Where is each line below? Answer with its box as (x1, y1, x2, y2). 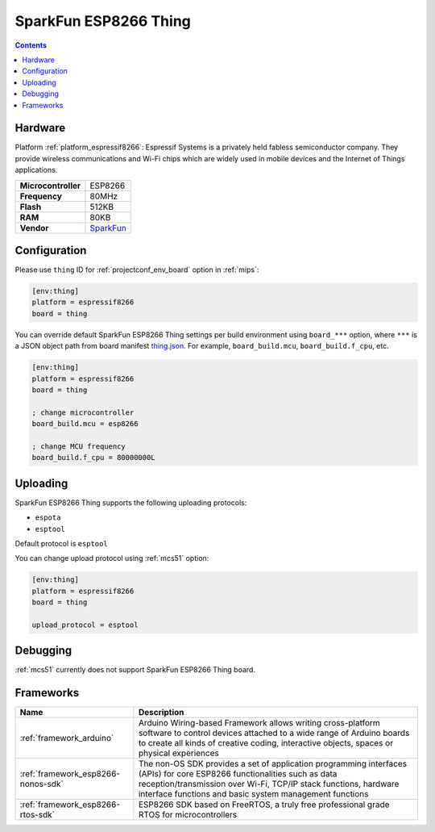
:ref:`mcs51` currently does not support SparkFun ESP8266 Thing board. (14, 665, 255, 675)
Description (138, 707, 184, 718)
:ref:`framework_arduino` (19, 733, 114, 744)
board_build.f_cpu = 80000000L (31, 453, 156, 462)
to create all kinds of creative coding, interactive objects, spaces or (138, 738, 394, 749)
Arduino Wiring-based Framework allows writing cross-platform (138, 717, 380, 729)
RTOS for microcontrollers (138, 809, 238, 821)
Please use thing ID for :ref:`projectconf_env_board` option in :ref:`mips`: (14, 265, 259, 274)
